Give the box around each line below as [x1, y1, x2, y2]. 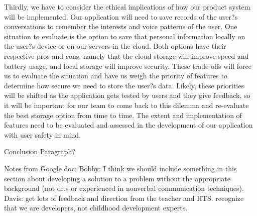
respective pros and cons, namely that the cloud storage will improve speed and [4, 50, 249, 61]
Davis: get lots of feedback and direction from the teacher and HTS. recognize [4, 192, 244, 203]
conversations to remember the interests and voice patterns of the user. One [4, 21, 237, 32]
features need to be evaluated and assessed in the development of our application [4, 120, 253, 130]
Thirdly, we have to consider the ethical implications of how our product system [4, 2, 250, 12]
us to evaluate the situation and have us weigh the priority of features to [4, 70, 227, 81]
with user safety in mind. [4, 129, 81, 140]
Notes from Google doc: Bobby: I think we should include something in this [4, 163, 237, 173]
